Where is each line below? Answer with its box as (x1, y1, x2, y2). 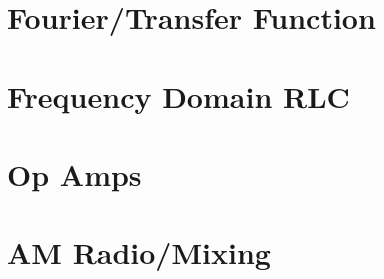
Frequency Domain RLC (7, 75, 350, 116)
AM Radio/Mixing (7, 232, 271, 273)
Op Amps (7, 153, 142, 194)
